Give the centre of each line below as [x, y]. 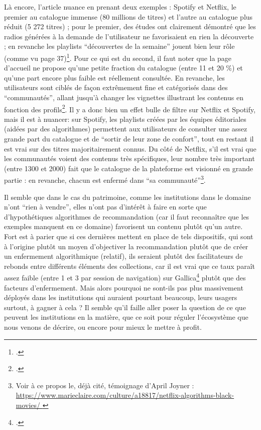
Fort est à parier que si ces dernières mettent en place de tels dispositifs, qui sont [129, 236]
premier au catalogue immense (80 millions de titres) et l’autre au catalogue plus [128, 16]
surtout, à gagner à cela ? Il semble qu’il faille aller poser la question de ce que [125, 307]
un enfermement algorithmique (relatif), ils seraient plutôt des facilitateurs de [123, 256]
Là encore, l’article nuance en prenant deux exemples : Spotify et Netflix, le [120, 7]
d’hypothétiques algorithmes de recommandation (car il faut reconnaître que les [127, 216]
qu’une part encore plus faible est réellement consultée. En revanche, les [114, 77]
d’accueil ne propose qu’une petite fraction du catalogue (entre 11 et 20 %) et [123, 68]
